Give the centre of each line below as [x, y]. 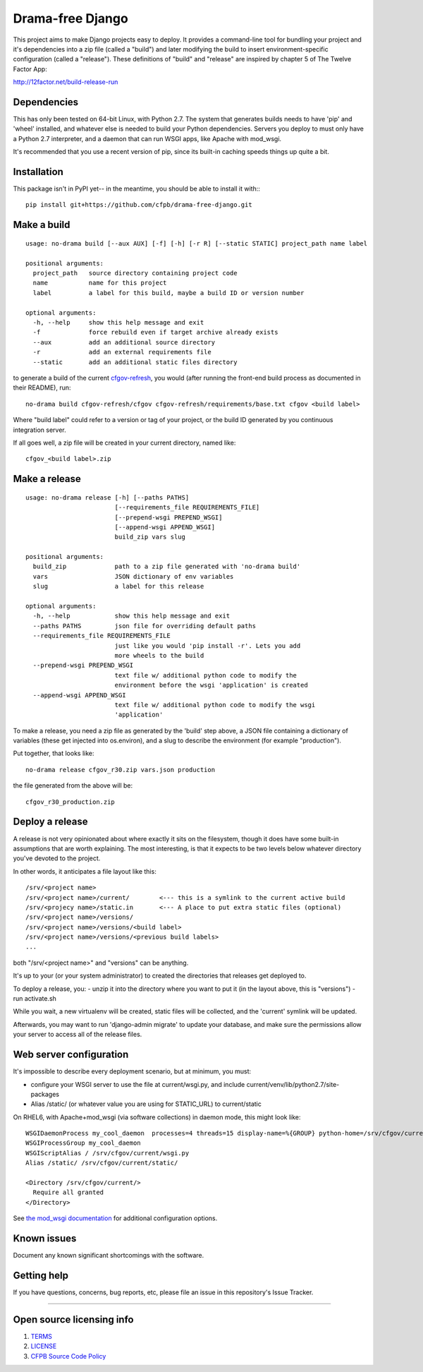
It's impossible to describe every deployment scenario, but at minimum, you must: [132, 1071]
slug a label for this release [118, 586]
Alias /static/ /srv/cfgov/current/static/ [102, 1163]
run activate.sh [35, 999]
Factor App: [30, 69]
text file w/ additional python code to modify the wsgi [215, 705]
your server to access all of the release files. [78, 1035]
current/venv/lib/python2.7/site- [293, 1084]
